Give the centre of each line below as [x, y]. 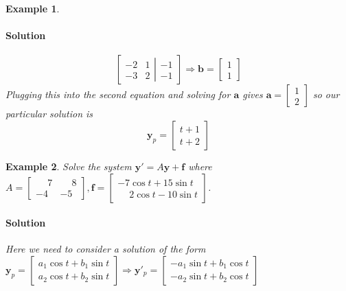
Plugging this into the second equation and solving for [118, 94]
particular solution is [49, 114]
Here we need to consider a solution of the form [106, 249]
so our [326, 94]
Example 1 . [33, 8]
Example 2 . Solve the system [69, 166]
